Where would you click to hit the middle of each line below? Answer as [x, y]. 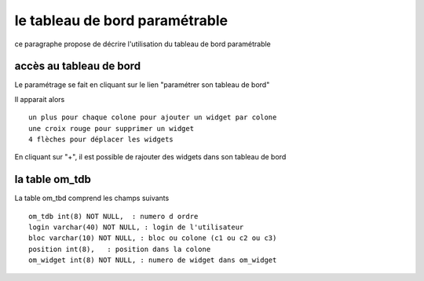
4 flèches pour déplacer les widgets [101, 140]
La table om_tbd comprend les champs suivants [92, 198]
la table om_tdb [53, 179]
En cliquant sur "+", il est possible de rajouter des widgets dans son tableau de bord [150, 157]
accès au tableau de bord [78, 66]
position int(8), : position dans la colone [120, 249]
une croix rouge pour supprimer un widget [111, 128]
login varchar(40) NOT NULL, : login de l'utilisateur [136, 227]
